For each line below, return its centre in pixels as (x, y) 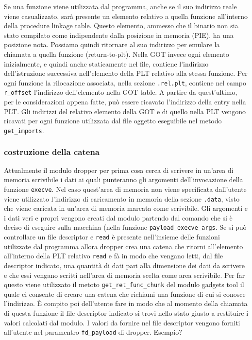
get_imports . (24, 130)
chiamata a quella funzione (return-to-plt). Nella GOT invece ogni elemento (117, 54)
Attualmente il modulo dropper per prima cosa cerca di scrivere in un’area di (119, 170)
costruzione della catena (52, 152)
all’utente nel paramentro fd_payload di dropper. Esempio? (93, 332)
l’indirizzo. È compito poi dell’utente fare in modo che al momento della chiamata (126, 303)
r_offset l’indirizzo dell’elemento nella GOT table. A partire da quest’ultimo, (121, 92)
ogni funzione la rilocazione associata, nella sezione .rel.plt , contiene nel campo (125, 82)
